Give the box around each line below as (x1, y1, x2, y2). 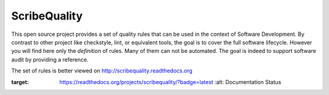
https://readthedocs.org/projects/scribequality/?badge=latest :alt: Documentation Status (59, 78, 281, 85)
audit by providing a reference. (11, 55, 89, 63)
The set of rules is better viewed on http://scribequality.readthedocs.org (11, 67, 193, 74)
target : (11, 78, 29, 85)
